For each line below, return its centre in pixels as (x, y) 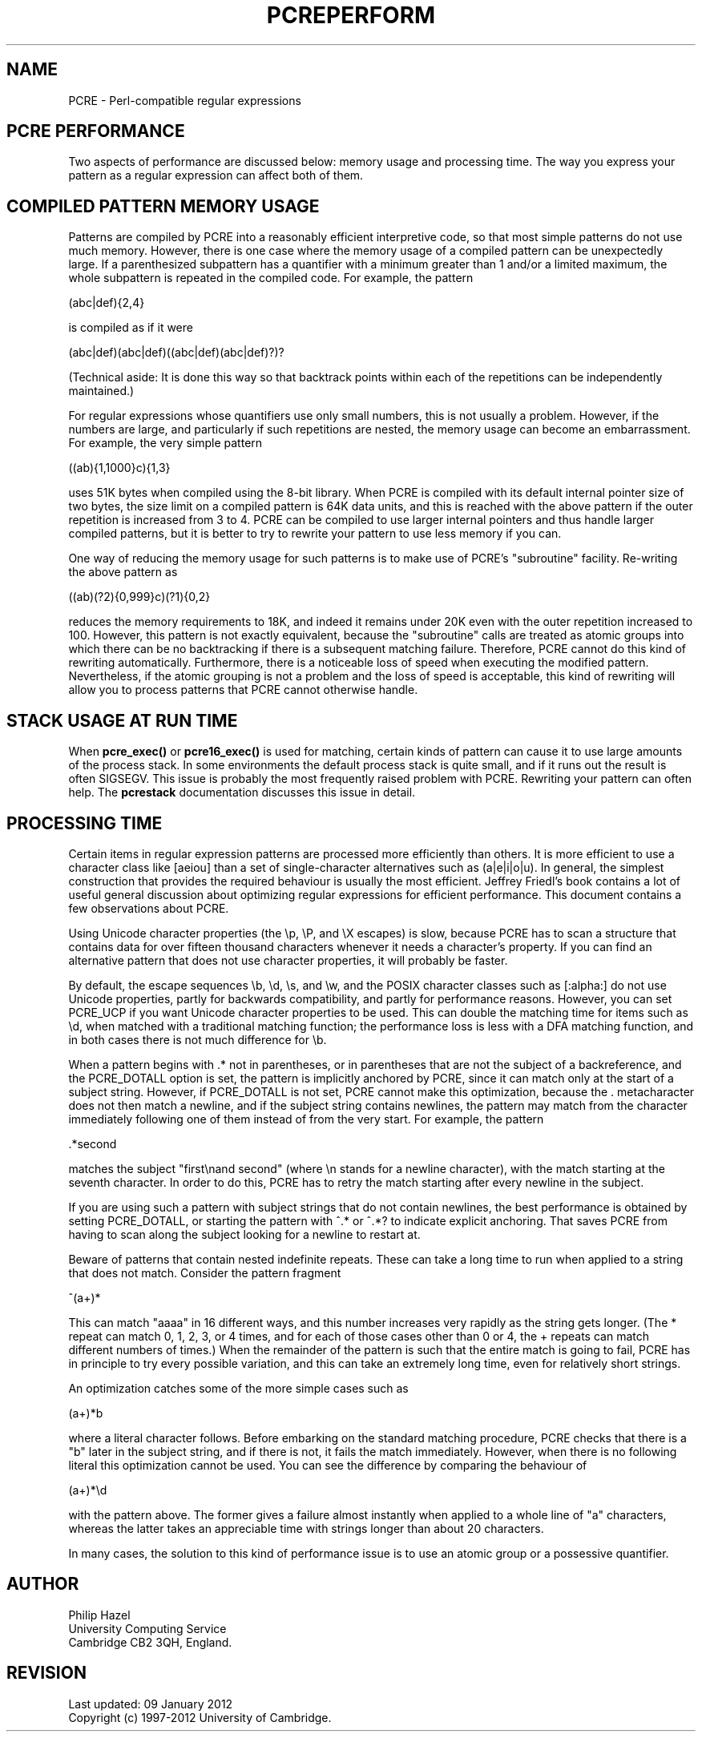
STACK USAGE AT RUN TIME (122, 720)
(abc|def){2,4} (107, 303)
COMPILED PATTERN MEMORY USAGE (163, 206)
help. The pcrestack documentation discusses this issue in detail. (242, 792)
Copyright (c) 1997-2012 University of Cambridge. (200, 1717)
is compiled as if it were (131, 328)
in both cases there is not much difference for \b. (198, 1039)
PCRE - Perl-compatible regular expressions (185, 100)
